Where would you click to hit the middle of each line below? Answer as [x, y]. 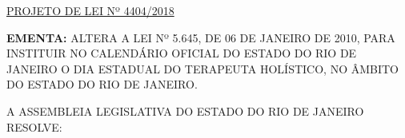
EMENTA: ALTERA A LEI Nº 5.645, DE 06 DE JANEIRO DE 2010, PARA [201, 37]
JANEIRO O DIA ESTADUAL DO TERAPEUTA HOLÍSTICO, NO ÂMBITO [203, 68]
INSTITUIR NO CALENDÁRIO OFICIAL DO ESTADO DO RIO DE [182, 53]
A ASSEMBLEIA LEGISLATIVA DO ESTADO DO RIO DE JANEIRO [185, 110]
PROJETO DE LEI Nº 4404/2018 [90, 10]
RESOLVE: [34, 126]
